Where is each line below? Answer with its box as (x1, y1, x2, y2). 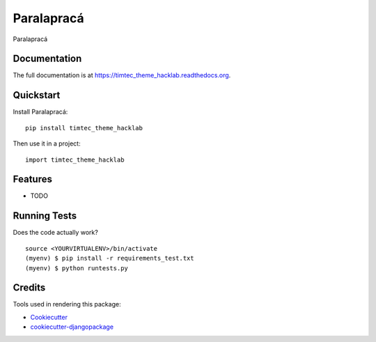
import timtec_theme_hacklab (25, 155, 125, 164)
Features (13, 173, 52, 185)
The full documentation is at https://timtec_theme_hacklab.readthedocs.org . (13, 71, 231, 79)
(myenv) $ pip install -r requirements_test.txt (25, 254, 194, 263)
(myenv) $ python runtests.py (25, 264, 129, 272)
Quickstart (13, 89, 61, 101)
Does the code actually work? (13, 228, 99, 237)
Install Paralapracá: (13, 108, 68, 116)
